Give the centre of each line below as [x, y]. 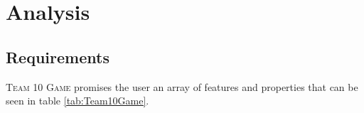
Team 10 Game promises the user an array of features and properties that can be [182, 86]
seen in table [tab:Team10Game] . [77, 101]
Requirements [58, 56]
